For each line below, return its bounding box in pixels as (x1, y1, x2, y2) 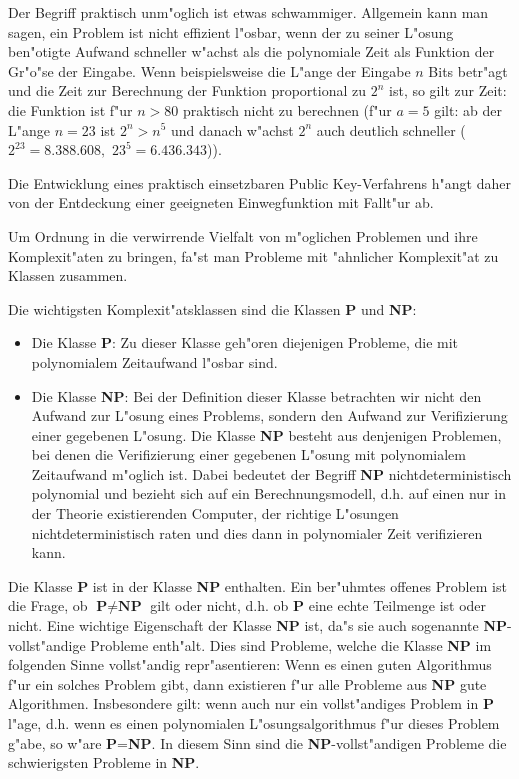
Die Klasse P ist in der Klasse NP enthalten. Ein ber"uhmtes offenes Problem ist (8, 575, 507, 596)
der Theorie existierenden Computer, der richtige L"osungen (31, 503, 399, 524)
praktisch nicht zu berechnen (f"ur (182, 99, 392, 120)
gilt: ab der (434, 99, 502, 120)
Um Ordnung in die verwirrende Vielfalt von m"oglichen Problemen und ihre (8, 225, 478, 246)
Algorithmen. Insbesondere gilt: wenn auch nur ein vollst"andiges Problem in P (8, 693, 494, 714)
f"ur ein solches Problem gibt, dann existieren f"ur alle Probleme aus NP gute (8, 673, 487, 694)
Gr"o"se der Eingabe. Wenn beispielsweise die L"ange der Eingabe (8, 60, 411, 81)
